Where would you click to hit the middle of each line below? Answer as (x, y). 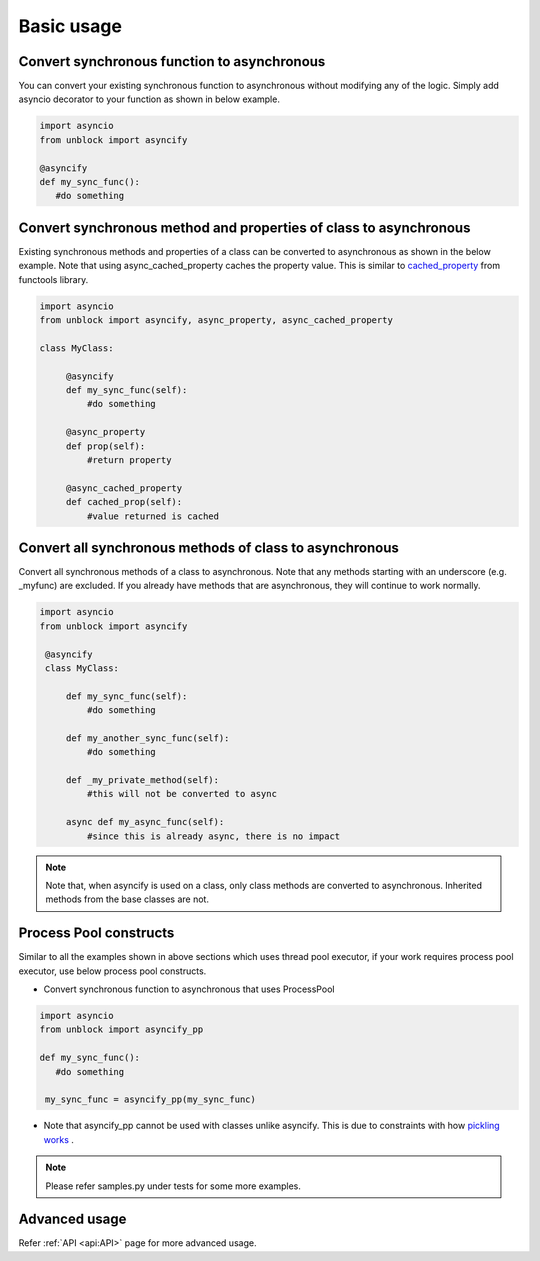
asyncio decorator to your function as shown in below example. (149, 99)
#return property (129, 459)
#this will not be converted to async (181, 794)
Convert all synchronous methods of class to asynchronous (209, 547)
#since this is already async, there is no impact (213, 836)
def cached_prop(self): (124, 502)
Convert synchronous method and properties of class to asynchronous (244, 227)
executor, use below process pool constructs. (112, 971)
